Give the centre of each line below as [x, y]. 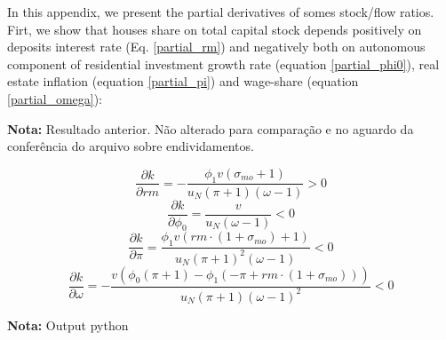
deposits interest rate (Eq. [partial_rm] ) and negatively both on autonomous [216, 47]
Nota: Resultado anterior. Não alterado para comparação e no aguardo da [211, 128]
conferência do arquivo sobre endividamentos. [131, 146]
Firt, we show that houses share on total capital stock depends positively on [215, 29]
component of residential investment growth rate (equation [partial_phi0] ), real [223, 63]
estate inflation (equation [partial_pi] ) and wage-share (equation [183, 81]
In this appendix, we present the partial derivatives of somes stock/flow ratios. [221, 12]
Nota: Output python [68, 324]
